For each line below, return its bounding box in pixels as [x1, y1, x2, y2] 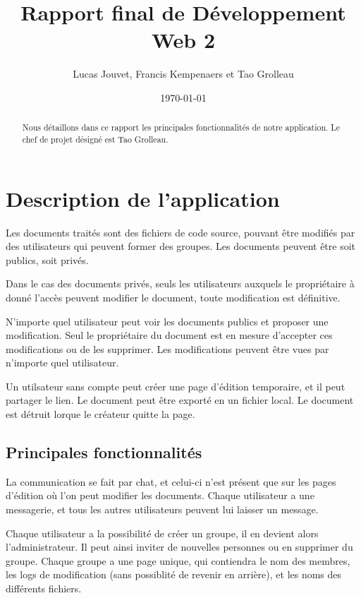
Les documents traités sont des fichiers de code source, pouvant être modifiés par [6, 225, 355, 239]
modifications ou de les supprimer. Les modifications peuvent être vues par [6, 341, 329, 356]
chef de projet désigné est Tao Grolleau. [22, 133, 169, 145]
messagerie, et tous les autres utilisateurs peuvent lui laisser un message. [6, 502, 319, 517]
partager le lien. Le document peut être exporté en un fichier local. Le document [6, 393, 354, 407]
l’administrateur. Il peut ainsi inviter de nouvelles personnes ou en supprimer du [6, 539, 353, 554]
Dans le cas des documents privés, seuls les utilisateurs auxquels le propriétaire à [6, 276, 355, 291]
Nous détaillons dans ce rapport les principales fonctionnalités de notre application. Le [22, 121, 341, 133]
